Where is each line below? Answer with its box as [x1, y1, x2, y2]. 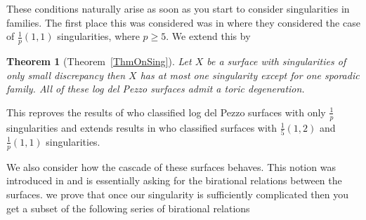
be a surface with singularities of [207, 54, 346, 69]
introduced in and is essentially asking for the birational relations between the [6, 173, 342, 188]
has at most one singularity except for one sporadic [140, 67, 360, 82]
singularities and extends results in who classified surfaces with [6, 120, 277, 135]
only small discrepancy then [6, 67, 126, 82]
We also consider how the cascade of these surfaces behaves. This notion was [6, 159, 336, 174]
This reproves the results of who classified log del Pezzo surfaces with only [6, 104, 326, 119]
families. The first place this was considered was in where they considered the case [6, 15, 360, 29]
